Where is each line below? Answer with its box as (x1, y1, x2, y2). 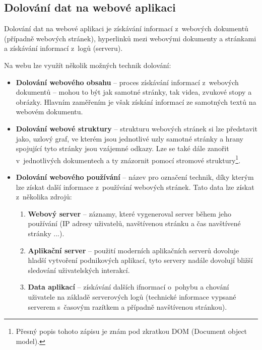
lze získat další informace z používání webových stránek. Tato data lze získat (16, 181, 254, 192)
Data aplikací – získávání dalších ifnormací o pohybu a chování (28, 282, 229, 292)
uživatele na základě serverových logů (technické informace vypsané (28, 291, 236, 302)
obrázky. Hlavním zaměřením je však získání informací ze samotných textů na (16, 96, 256, 107)
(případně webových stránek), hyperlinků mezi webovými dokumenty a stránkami (4, 33, 256, 43)
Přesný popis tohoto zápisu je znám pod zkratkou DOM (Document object (16, 326, 247, 336)
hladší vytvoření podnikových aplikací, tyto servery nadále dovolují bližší (28, 255, 253, 265)
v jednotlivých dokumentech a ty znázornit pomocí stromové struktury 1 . (16, 153, 241, 165)
